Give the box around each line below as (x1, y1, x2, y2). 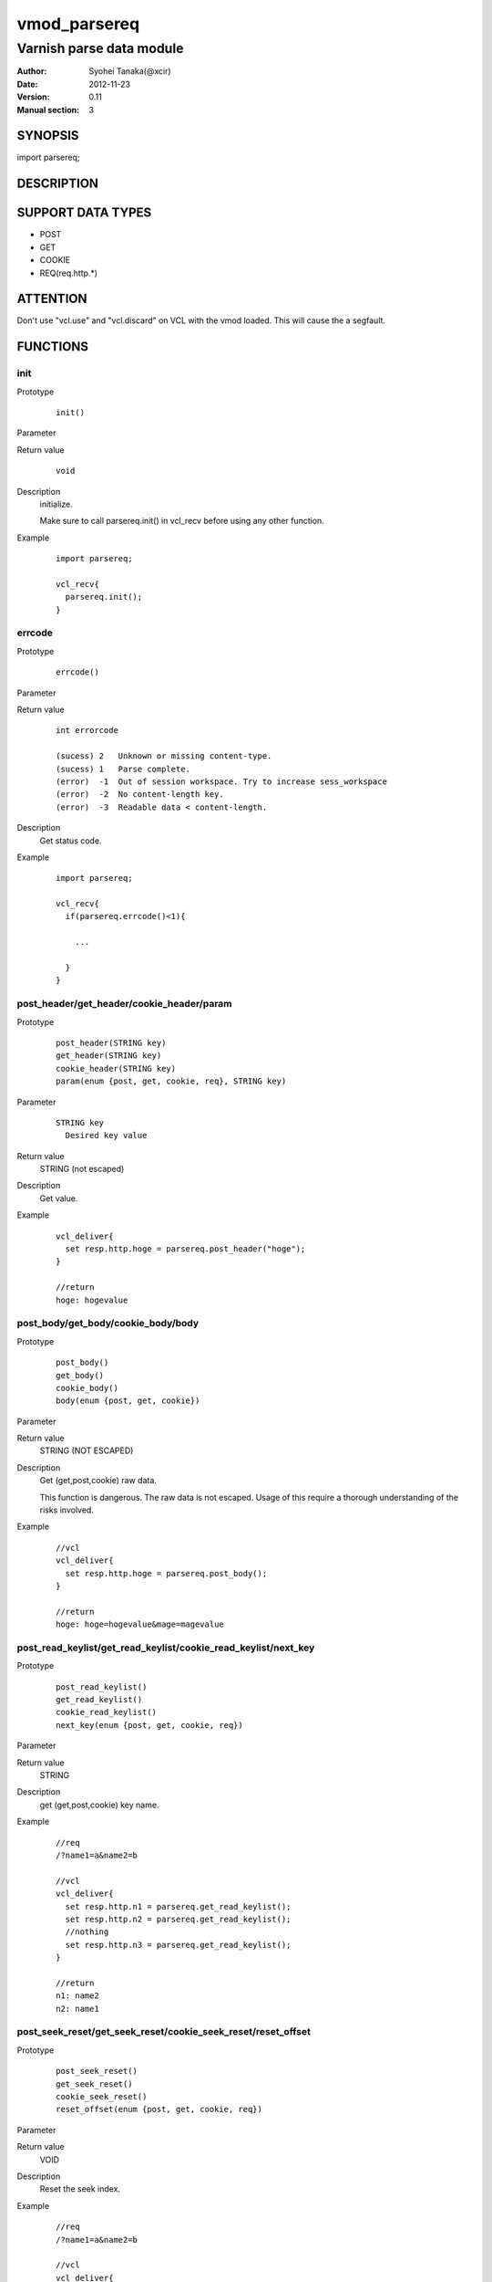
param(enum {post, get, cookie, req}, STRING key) (56, 1076, 287, 1086)
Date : (16, 79, 38, 89)
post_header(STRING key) (56, 1037, 167, 1048)
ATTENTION (16, 291, 87, 307)
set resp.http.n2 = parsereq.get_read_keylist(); (65, 1913, 292, 1924)
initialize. (39, 498, 73, 509)
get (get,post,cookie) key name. (39, 1799, 159, 1810)
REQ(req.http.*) (39, 267, 98, 278)
